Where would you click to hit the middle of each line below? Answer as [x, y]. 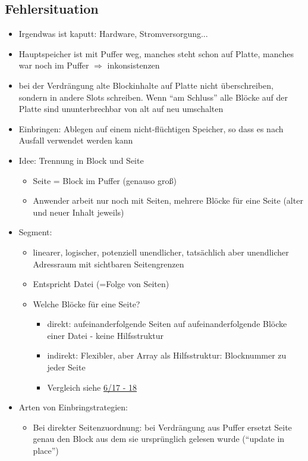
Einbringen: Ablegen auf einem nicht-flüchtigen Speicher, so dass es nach [151, 128]
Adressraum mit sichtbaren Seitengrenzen [109, 264]
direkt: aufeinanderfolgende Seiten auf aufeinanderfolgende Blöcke [167, 324]
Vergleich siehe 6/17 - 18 [92, 387]
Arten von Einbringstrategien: [73, 407]
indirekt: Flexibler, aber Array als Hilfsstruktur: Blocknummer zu [167, 355]
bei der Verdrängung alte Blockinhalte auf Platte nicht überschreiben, [146, 85]
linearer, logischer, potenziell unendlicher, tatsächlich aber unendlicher [161, 252]
